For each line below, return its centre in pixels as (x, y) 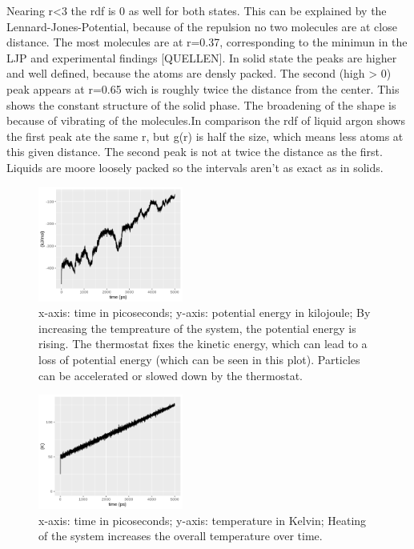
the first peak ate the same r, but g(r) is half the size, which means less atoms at (205, 136)
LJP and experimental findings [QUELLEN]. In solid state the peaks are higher (202, 57)
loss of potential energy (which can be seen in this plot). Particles (199, 359)
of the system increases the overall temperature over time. (181, 536)
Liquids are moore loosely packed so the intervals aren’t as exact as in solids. (195, 167)
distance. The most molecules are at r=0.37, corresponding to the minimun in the (207, 42)
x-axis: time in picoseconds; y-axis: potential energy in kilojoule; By (205, 313)
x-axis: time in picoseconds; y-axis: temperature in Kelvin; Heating (203, 520)
